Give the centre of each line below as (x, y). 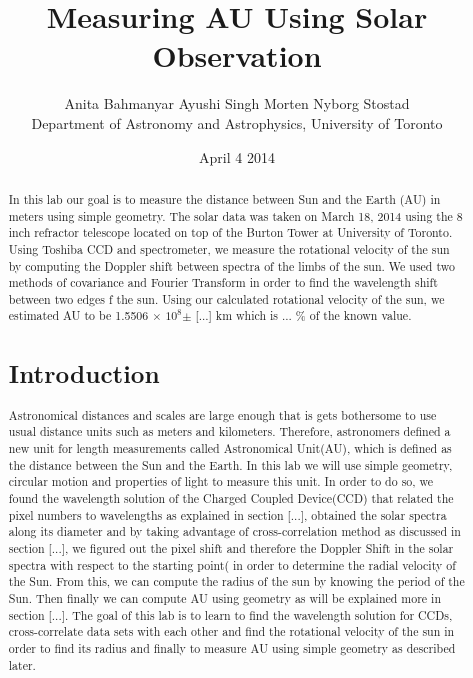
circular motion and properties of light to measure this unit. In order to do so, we (221, 481)
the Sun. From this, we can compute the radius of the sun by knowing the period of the (236, 581)
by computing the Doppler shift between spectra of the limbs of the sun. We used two (231, 265)
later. (22, 664)
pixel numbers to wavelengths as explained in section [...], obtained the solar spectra (227, 514)
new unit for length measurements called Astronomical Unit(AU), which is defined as (230, 448)
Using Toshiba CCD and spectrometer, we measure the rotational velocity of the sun (229, 248)
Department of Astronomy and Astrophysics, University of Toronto (237, 122)
